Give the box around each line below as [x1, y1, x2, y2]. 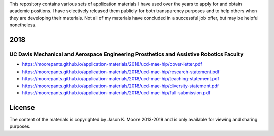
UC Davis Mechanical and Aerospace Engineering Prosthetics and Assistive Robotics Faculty [9, 51, 244, 58]
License [9, 103, 35, 112]
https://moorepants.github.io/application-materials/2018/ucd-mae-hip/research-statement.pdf [22, 69, 220, 75]
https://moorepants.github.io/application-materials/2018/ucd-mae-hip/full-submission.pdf [22, 89, 211, 96]
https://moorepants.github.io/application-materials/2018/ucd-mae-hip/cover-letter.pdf [22, 61, 202, 67]
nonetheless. [9, 22, 37, 28]
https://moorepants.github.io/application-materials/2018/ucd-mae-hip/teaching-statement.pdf [22, 76, 219, 82]
